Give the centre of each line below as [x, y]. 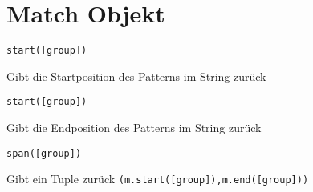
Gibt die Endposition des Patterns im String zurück [134, 128]
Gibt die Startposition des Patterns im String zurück [136, 76]
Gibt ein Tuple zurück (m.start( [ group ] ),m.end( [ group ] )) [158, 179]
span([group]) [44, 153]
